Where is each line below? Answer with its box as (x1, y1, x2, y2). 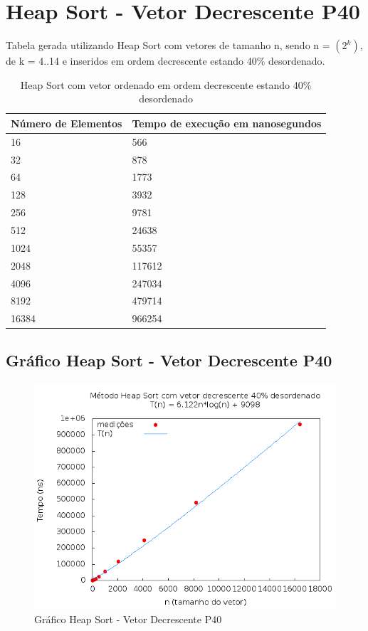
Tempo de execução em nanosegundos (132, 115, 322, 130)
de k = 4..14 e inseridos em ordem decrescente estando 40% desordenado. (6, 53, 325, 68)
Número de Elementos (11, 115, 122, 130)
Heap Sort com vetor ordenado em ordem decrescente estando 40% (20, 77, 312, 92)
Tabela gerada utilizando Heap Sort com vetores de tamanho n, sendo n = (6, 38, 330, 53)
